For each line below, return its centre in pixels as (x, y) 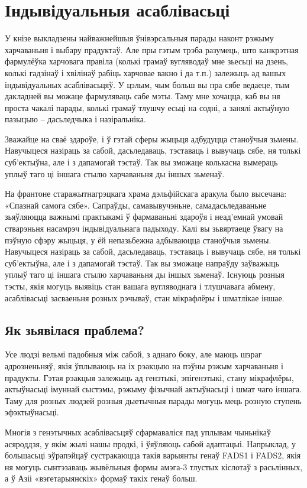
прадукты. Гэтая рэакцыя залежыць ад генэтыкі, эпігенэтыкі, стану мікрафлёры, (149, 377)
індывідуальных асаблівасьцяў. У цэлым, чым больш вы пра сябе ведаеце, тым (147, 84)
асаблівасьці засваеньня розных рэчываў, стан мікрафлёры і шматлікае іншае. (145, 297)
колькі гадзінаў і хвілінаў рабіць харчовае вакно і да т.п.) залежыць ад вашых (146, 72)
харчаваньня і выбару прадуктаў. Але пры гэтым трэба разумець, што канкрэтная (152, 49)
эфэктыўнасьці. (32, 412)
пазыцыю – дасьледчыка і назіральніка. (75, 119)
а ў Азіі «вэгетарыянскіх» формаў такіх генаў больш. (101, 478)
